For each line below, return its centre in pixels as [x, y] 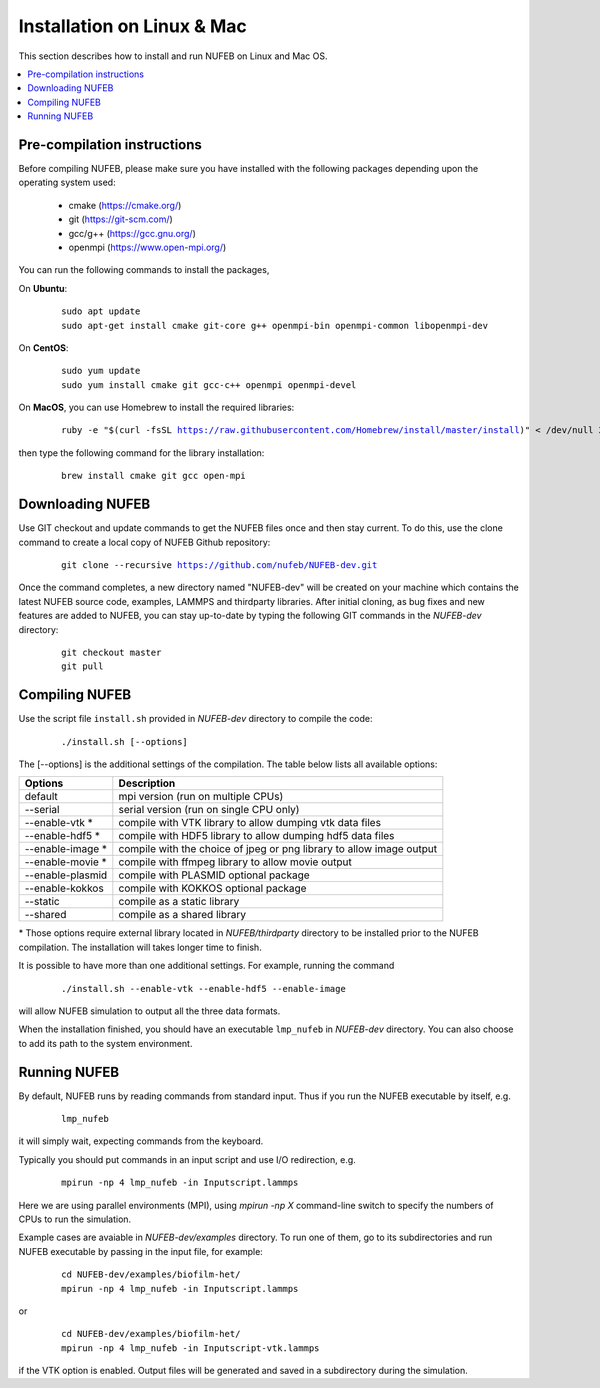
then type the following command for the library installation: [141, 452]
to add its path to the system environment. [105, 1043]
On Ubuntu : [43, 288]
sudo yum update [101, 371]
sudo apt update [101, 311]
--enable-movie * [65, 862]
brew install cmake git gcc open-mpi [154, 476]
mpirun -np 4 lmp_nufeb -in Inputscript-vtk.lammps [190, 1348]
